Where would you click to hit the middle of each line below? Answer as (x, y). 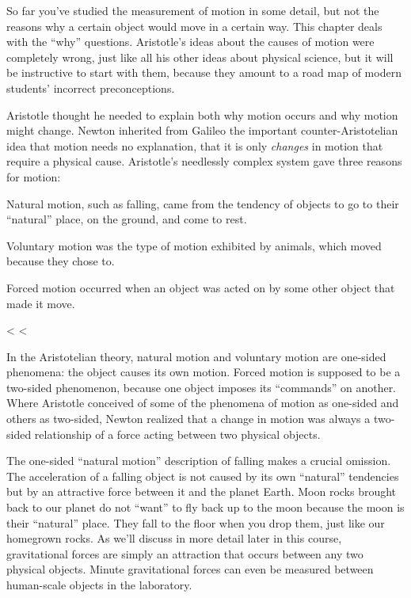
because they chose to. (61, 261)
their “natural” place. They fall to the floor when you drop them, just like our (196, 522)
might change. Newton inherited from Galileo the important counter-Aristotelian (202, 130)
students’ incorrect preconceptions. (91, 88)
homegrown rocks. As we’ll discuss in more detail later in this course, (174, 538)
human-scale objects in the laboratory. (99, 585)
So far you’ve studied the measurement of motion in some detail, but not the (193, 10)
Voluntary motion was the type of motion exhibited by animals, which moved (194, 245)
